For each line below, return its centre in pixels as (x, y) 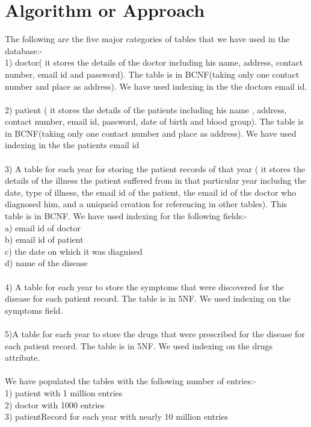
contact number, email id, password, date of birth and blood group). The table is (154, 121)
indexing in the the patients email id (72, 145)
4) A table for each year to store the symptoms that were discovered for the (144, 286)
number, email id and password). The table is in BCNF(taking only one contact (152, 74)
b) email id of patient (44, 239)
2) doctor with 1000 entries (55, 404)
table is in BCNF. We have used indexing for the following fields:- (126, 216)
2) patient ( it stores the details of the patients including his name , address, (146, 109)
